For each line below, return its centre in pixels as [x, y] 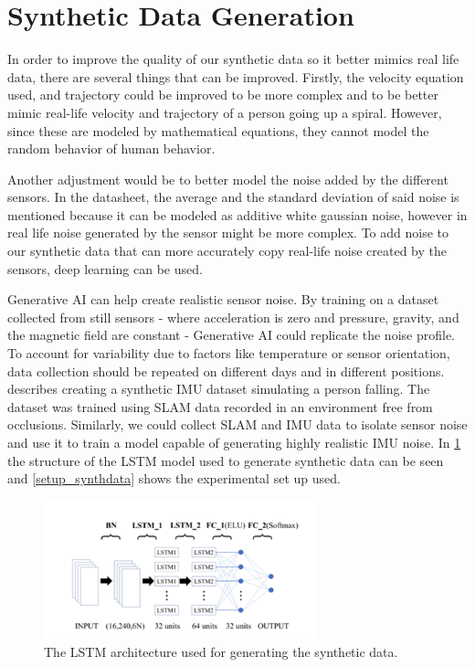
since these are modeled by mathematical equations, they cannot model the [218, 130]
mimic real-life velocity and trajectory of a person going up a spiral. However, [225, 112]
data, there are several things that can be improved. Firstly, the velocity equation [236, 76]
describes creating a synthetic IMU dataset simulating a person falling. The [219, 389]
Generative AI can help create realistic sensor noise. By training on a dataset [223, 299]
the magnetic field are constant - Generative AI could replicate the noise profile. [231, 335]
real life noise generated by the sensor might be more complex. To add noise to [228, 233]
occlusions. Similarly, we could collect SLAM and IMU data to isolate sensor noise [237, 424]
